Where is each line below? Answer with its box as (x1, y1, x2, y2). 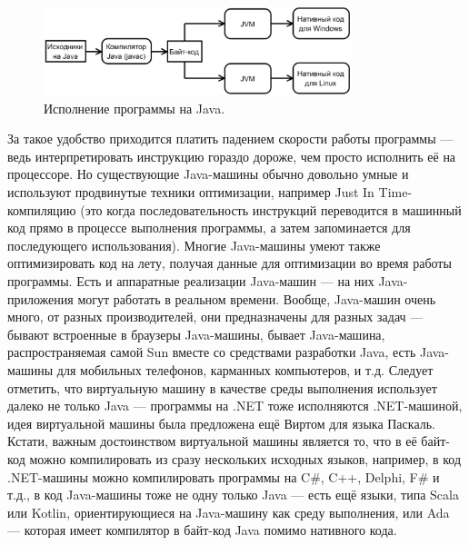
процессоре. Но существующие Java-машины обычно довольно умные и (7, 164, 409, 183)
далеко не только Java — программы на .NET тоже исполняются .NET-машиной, (7, 396, 463, 415)
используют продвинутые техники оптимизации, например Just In (7, 183, 374, 202)
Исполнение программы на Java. (44, 98, 225, 117)
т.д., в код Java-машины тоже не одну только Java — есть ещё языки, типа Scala (7, 485, 459, 504)
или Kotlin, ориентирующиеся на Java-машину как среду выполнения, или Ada (7, 502, 450, 521)
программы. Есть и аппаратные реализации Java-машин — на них (7, 271, 374, 290)
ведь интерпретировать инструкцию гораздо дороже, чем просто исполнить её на (7, 146, 456, 165)
